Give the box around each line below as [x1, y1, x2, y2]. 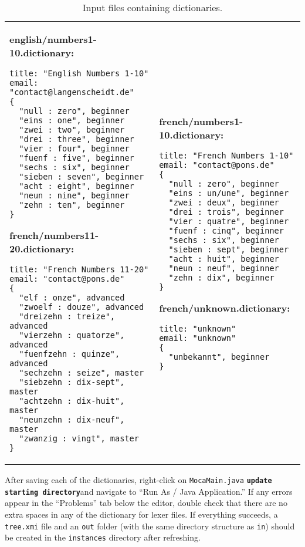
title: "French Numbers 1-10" [159, 150, 294, 160]
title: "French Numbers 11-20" [9, 265, 149, 274]
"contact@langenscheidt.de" [9, 87, 134, 97]
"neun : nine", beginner [19, 191, 130, 200]
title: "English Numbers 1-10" [9, 69, 149, 78]
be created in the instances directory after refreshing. [5, 531, 201, 543]
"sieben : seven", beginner [19, 172, 144, 181]
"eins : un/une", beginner [168, 188, 289, 198]
